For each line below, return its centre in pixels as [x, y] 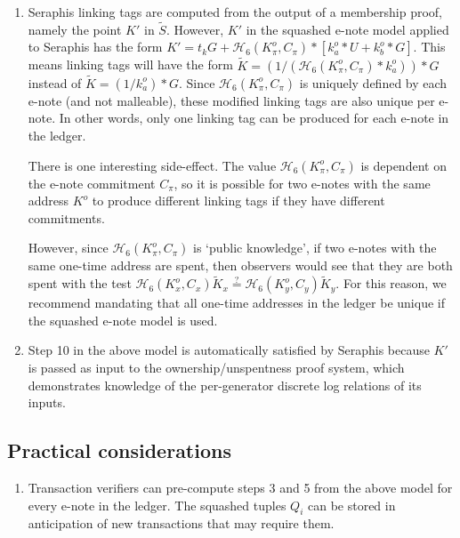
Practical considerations [119, 450]
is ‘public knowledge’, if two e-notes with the [315, 248]
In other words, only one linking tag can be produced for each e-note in [254, 118]
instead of [55, 82]
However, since [68, 248]
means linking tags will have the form [130, 64]
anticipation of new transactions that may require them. [181, 523]
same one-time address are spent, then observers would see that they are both [240, 265]
